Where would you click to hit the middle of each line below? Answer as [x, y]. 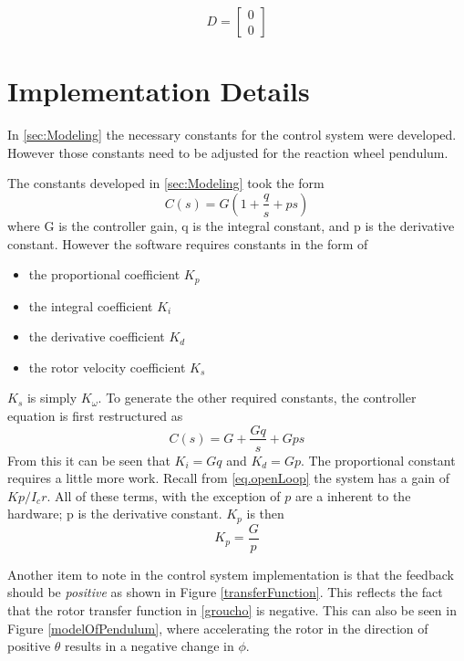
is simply [52, 398]
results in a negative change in [150, 646]
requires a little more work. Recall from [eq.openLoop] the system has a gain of [229, 478]
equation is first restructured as [95, 415]
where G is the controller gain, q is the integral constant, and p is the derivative [231, 225]
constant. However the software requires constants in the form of [188, 243]
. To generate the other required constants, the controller [257, 398]
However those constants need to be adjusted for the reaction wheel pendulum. [228, 152]
